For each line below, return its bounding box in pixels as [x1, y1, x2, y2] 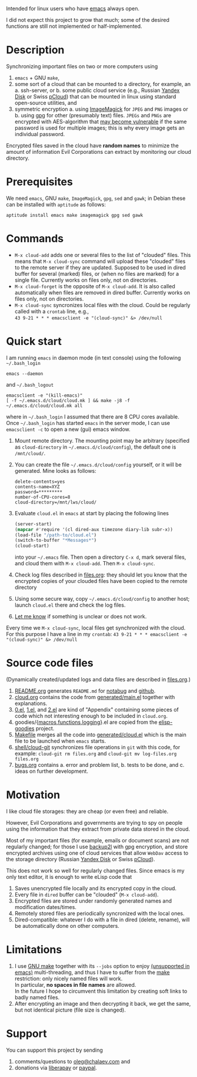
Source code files [6, 657, 94, 670]
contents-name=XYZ [14, 483, 60, 490]
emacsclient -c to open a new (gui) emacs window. [6, 426, 131, 433]
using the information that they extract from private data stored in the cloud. [6, 825, 191, 832]
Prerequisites [6, 175, 74, 189]
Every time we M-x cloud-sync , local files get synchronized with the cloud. [6, 624, 186, 631]
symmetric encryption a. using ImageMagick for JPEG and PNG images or [14, 106, 188, 113]
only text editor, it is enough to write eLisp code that [6, 874, 132, 880]
